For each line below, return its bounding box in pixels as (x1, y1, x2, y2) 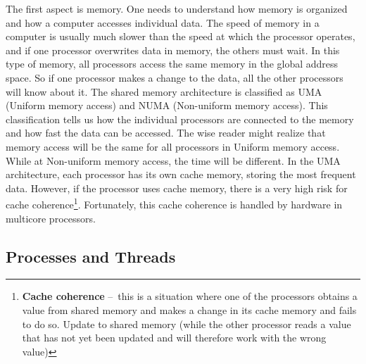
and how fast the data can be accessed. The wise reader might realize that (6, 125, 326, 140)
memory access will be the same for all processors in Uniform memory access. (6, 139, 340, 153)
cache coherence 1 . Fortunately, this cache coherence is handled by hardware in (6, 195, 343, 211)
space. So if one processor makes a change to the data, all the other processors (6, 70, 343, 84)
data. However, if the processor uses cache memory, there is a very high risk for (6, 180, 348, 195)
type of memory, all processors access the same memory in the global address (6, 56, 339, 71)
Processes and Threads (6, 245, 176, 267)
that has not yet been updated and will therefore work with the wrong (22, 330, 327, 345)
